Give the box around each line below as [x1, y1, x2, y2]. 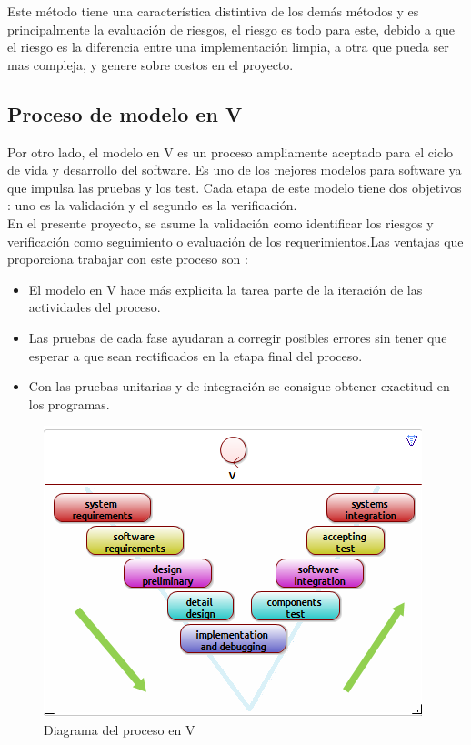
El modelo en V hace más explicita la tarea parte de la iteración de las [28, 279, 423, 298]
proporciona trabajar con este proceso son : [7, 249, 248, 268]
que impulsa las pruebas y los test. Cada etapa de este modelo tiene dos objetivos [7, 177, 462, 196]
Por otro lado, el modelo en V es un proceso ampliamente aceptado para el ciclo [7, 142, 454, 161]
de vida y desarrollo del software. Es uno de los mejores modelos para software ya [7, 160, 462, 179]
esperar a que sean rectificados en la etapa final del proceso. [28, 346, 363, 365]
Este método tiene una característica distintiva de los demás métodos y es [7, 2, 419, 20]
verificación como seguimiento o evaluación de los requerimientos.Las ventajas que [7, 231, 464, 250]
